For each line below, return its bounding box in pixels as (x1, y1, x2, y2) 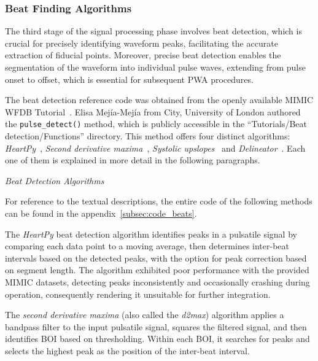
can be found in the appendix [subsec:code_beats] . (5, 207, 197, 219)
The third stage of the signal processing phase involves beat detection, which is (5, 25, 302, 37)
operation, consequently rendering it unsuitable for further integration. (5, 287, 271, 300)
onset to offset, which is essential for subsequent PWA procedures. (5, 72, 254, 85)
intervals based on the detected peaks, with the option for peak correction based (5, 251, 307, 264)
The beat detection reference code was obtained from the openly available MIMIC (5, 93, 314, 106)
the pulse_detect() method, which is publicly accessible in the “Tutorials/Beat (5, 117, 307, 130)
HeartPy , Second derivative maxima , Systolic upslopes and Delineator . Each (5, 141, 306, 154)
